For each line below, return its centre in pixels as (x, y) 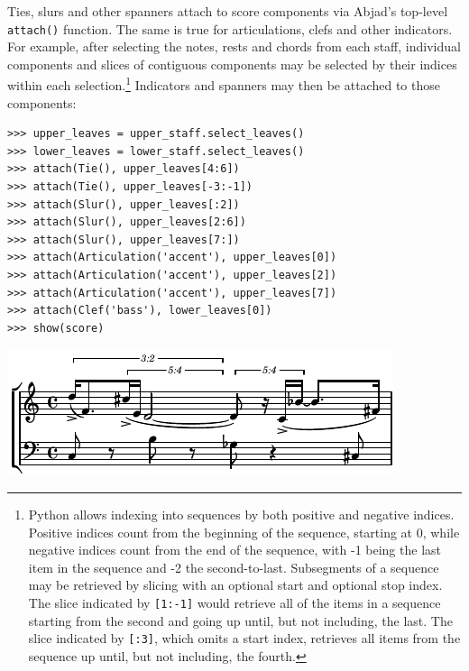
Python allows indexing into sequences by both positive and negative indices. (241, 514)
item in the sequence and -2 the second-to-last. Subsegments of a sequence (234, 567)
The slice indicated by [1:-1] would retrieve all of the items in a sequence (234, 602)
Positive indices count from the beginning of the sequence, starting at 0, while (244, 532)
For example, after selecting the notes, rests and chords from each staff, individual (234, 46)
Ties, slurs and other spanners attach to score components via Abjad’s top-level (228, 11)
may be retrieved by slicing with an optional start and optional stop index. (235, 585)
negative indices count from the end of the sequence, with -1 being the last (234, 550)
